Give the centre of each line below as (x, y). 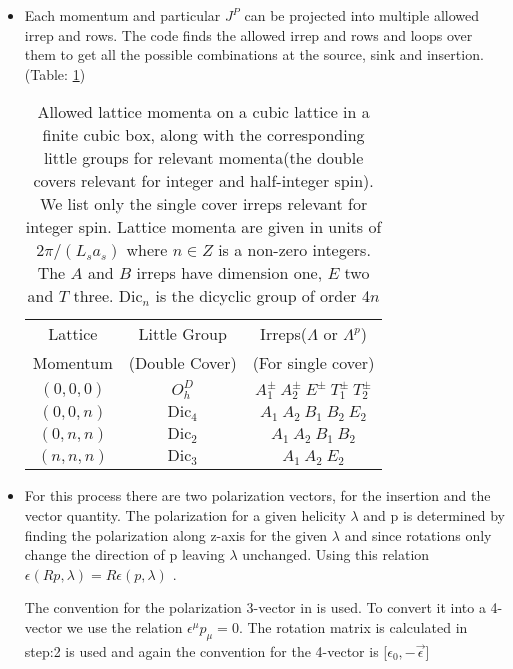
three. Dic (108, 296)
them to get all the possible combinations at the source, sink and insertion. (254, 54)
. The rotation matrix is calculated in (353, 626)
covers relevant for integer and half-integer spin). (203, 181)
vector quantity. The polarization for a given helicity (185, 514)
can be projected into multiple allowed (362, 15)
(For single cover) (313, 363)
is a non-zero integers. (294, 250)
